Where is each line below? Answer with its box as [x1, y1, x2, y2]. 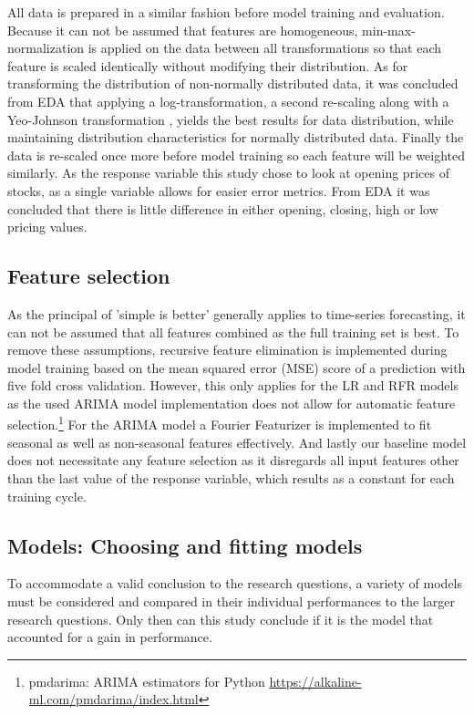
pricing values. [7, 217, 88, 236]
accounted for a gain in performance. [7, 627, 212, 647]
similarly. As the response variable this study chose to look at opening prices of [7, 163, 449, 182]
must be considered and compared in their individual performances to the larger [7, 591, 455, 610]
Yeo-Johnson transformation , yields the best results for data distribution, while [7, 109, 454, 129]
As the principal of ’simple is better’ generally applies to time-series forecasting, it [7, 304, 466, 323]
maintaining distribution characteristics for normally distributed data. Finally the [7, 128, 464, 147]
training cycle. [7, 486, 87, 505]
